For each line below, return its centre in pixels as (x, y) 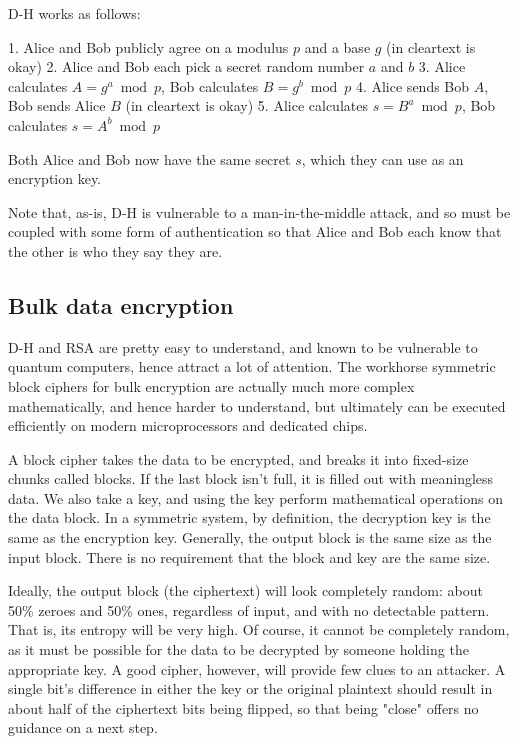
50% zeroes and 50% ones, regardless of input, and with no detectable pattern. (249, 609)
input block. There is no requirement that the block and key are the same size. (249, 556)
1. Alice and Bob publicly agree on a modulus (148, 46)
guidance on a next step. (83, 727)
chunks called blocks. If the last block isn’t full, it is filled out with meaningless (251, 478)
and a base (337, 46)
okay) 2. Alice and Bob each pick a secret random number (186, 66)
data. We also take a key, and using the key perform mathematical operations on (256, 497)
